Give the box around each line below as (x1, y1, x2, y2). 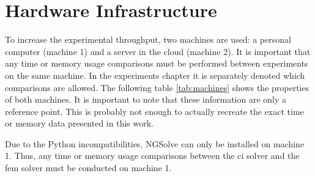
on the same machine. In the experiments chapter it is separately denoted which (5, 68, 305, 81)
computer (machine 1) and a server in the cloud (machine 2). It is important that (5, 45, 311, 57)
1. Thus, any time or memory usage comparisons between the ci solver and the (5, 149, 300, 162)
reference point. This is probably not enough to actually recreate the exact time (5, 105, 304, 117)
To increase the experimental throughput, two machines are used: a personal (5, 33, 291, 46)
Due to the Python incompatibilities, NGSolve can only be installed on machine (5, 137, 305, 150)
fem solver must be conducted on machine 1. (5, 161, 172, 174)
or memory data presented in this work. (5, 117, 154, 130)
